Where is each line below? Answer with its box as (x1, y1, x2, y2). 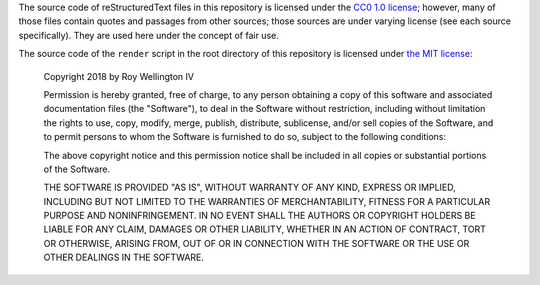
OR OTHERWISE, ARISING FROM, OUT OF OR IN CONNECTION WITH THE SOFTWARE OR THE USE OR (43, 237, 470, 249)
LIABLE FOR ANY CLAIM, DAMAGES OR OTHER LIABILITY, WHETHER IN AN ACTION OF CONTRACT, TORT (43, 223, 487, 235)
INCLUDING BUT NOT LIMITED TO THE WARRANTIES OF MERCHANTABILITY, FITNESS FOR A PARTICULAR (43, 195, 490, 207)
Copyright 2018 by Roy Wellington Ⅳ (43, 70, 195, 82)
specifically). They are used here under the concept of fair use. (18, 29, 279, 41)
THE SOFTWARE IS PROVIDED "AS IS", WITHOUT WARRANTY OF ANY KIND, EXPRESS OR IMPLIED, (43, 181, 457, 194)
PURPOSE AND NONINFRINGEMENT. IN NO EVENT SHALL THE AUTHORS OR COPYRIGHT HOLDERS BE (43, 210, 476, 222)
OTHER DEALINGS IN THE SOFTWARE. (43, 251, 205, 264)
